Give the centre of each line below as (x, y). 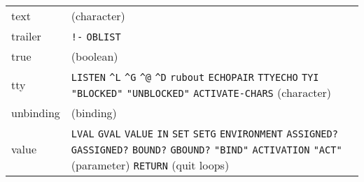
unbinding (36, 113)
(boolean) (94, 56)
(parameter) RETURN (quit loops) (150, 165)
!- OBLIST (96, 37)
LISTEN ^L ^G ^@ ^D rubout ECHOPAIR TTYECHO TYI (195, 77)
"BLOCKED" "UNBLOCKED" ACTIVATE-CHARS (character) (201, 92)
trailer (26, 36)
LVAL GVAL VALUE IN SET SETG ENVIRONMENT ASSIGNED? (204, 134)
